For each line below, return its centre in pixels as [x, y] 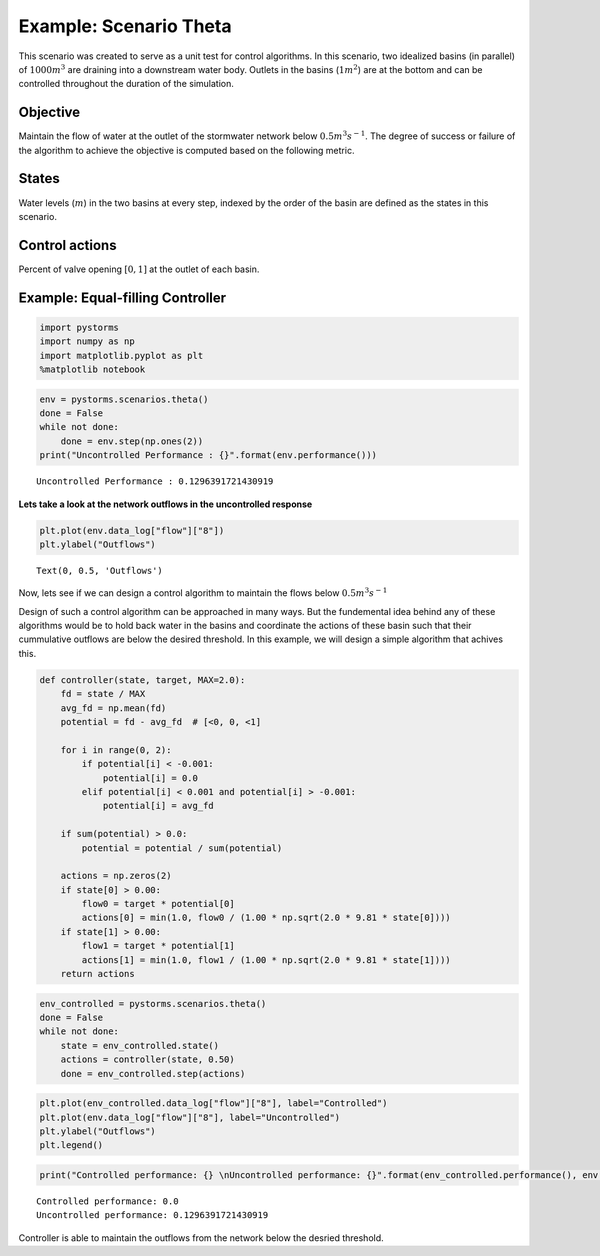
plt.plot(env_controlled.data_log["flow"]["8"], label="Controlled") [213, 1103]
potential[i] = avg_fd [158, 806]
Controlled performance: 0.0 [107, 1201]
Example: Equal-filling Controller [122, 297]
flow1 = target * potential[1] [158, 946]
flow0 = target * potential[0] [158, 904]
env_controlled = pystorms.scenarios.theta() [153, 1003]
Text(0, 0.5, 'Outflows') [100, 570]
